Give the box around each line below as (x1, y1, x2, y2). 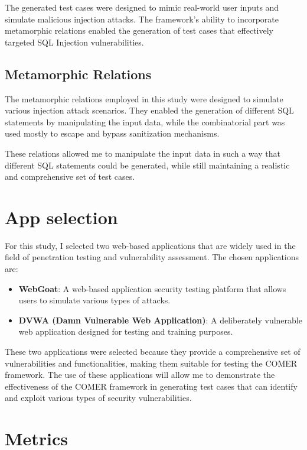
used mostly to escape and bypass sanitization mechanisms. (5, 127, 220, 140)
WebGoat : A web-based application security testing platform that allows (18, 282, 286, 294)
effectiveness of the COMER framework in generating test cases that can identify (5, 380, 298, 392)
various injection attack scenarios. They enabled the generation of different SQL (5, 104, 294, 116)
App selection (5, 205, 118, 229)
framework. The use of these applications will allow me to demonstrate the (5, 368, 275, 381)
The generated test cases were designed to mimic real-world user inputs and (5, 1, 279, 13)
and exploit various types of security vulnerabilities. (5, 391, 192, 404)
